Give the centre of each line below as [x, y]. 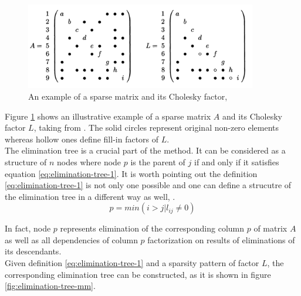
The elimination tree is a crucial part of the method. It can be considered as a [145, 150]
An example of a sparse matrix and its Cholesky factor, [128, 96]
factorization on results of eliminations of [221, 239]
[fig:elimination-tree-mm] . [50, 286]
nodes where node [89, 161]
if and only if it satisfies [237, 161]
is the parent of [158, 161]
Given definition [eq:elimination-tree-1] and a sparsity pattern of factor [132, 263]
